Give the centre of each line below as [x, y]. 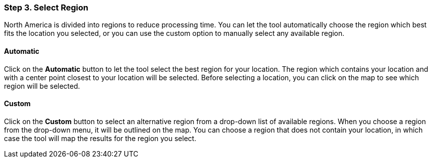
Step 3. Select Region [46, 7]
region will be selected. [42, 86]
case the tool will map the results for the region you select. [100, 138]
